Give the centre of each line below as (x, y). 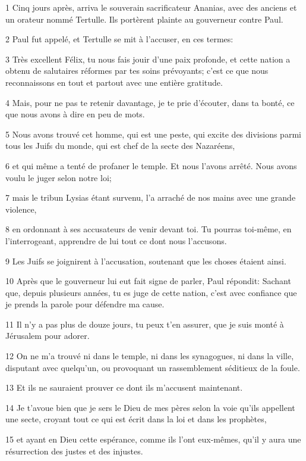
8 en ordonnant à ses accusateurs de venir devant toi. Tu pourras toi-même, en (149, 229)
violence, (21, 209)
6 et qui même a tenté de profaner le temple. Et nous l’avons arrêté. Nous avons (151, 165)
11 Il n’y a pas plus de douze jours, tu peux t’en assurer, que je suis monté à (145, 324)
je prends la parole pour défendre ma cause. (85, 304)
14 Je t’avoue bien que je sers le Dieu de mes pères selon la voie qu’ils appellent (150, 407)
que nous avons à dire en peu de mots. (75, 114)
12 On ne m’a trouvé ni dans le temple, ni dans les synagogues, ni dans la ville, (150, 356)
